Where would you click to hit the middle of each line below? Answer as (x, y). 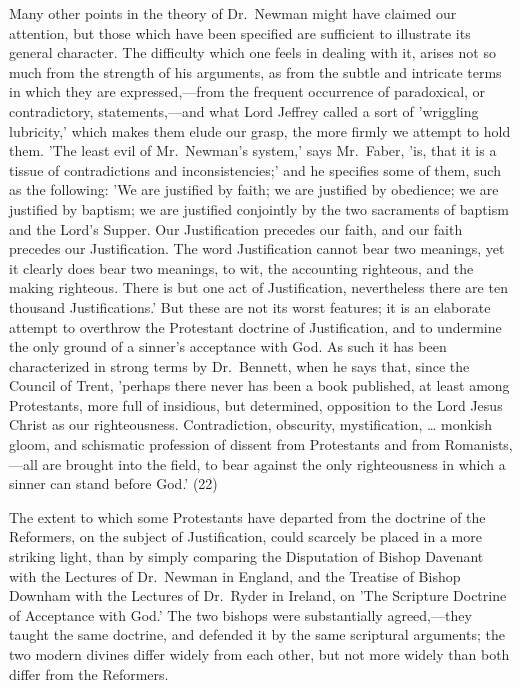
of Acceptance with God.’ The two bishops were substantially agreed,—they (240, 614)
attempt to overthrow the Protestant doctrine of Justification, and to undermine (255, 326)
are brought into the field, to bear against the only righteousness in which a (274, 463)
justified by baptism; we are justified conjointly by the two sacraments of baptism (259, 208)
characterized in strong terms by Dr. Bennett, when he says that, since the (239, 365)
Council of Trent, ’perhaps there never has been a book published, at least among (259, 385)
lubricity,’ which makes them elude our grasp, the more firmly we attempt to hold (260, 130)
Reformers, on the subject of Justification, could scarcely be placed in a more (245, 536)
